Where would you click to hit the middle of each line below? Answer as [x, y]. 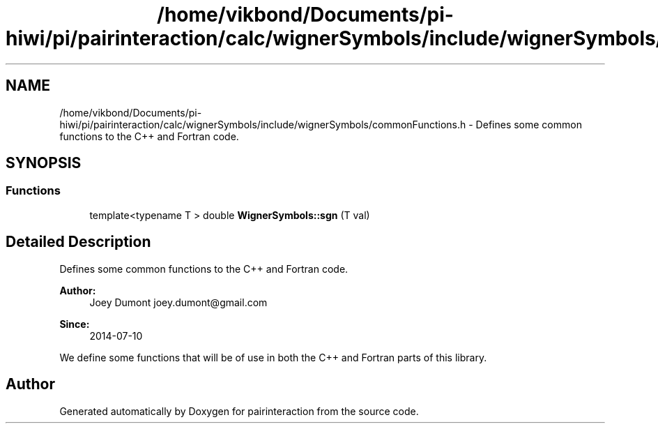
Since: [75, 324]
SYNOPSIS [44, 163]
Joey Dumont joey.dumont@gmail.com [178, 302]
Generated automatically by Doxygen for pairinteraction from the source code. [239, 411]
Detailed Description [78, 242]
